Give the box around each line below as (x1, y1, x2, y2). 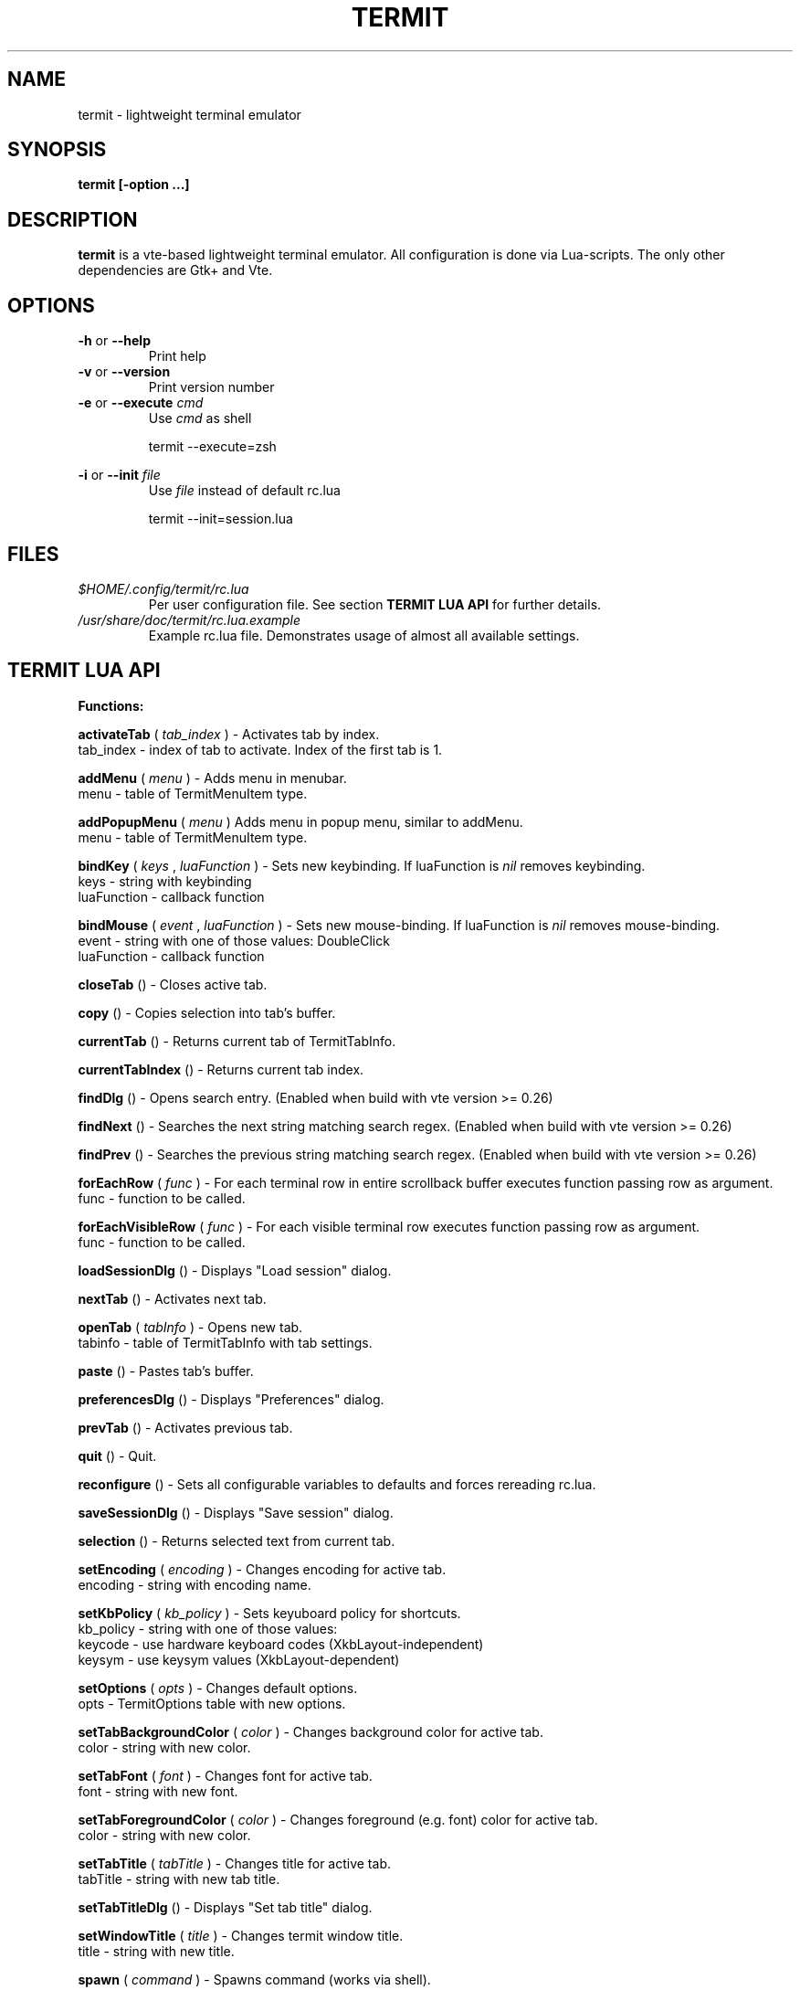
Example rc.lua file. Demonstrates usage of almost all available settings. (148, 627, 580, 643)
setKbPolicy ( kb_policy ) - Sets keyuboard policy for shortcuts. (78, 1604, 461, 1621)
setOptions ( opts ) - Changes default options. (78, 1679, 358, 1696)
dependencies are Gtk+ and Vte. (78, 262, 273, 279)
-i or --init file (78, 467, 161, 483)
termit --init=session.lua (148, 511, 293, 527)
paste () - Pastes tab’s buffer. (78, 1362, 254, 1379)
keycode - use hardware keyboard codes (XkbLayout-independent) (78, 1635, 484, 1652)
